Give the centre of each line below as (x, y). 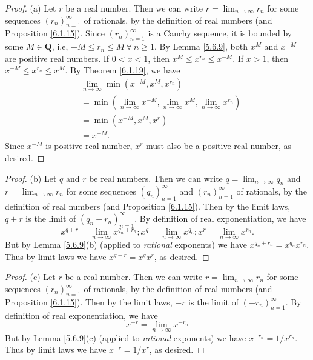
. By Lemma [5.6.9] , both (201, 46)
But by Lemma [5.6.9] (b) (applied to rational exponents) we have (126, 245)
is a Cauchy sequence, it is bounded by (220, 33)
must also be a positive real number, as (219, 146)
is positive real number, (89, 146)
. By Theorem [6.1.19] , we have (123, 70)
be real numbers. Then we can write (156, 178)
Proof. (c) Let (30, 277)
